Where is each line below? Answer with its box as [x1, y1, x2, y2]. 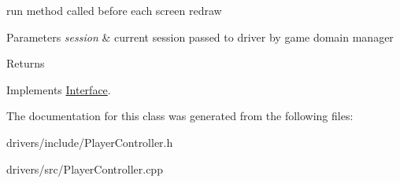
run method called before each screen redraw [6, 2, 222, 18]
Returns [6, 55, 45, 71]
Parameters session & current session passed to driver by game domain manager [6, 28, 394, 45]
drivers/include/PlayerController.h [6, 134, 173, 150]
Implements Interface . [6, 81, 111, 97]
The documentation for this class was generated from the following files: [6, 108, 354, 124]
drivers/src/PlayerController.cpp [6, 160, 163, 177]
